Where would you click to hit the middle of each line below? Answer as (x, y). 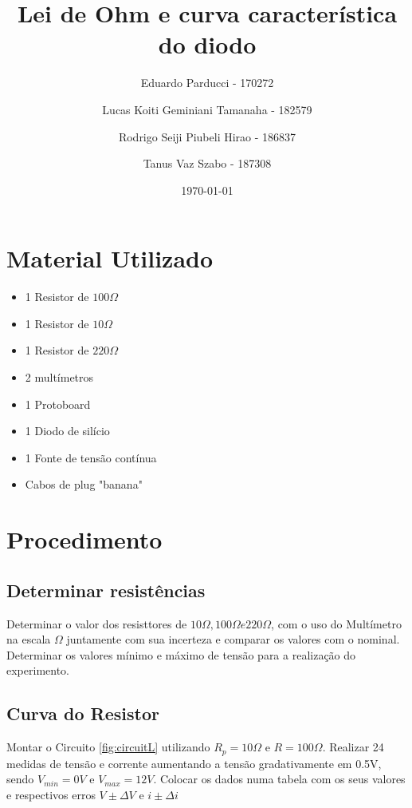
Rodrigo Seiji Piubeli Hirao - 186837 (207, 136)
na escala (29, 639)
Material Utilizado (110, 258)
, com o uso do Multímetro (336, 623)
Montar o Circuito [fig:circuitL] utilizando (108, 747)
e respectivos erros (51, 794)
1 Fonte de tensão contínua (91, 457)
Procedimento (84, 539)
